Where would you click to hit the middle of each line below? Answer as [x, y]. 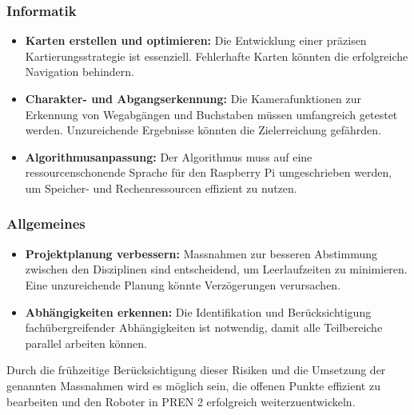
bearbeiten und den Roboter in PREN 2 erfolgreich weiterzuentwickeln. [181, 401]
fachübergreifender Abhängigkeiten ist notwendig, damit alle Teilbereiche [204, 327]
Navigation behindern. [80, 72]
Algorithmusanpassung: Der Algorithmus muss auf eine [169, 156]
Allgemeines [46, 223]
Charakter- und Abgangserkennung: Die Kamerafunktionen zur [193, 98]
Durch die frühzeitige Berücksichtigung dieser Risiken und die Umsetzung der [196, 370]
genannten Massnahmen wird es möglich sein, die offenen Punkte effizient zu [193, 385]
